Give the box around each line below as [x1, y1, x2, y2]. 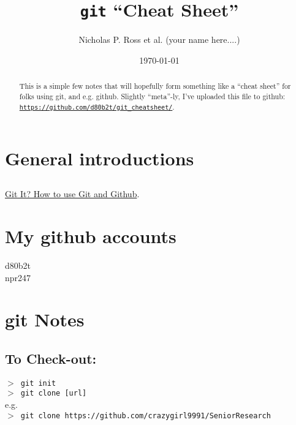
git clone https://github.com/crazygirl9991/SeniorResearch [20, 411, 271, 420]
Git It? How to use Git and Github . [5, 187, 140, 200]
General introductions [5, 145, 194, 170]
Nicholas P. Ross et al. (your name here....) [78, 33, 240, 46]
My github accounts [5, 224, 176, 249]
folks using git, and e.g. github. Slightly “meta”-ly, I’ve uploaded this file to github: [19, 91, 286, 101]
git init [20, 378, 56, 388]
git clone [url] [20, 389, 87, 398]
